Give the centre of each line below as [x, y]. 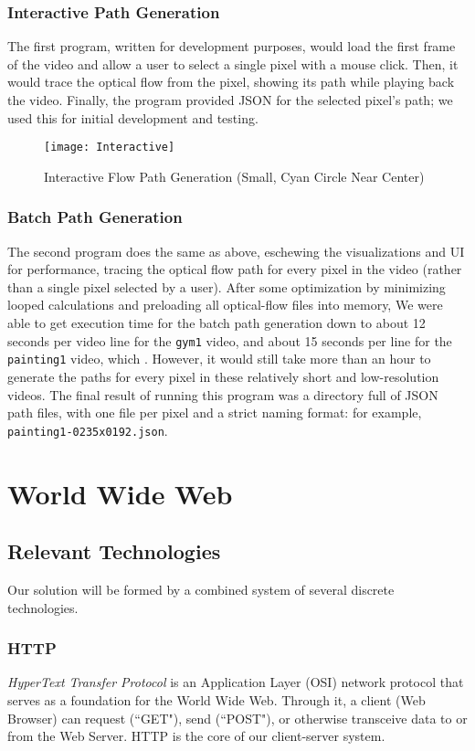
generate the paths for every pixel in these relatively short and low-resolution [223, 376]
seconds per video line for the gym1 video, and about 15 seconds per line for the [230, 340]
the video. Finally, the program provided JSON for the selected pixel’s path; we [230, 100]
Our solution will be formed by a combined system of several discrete [201, 589]
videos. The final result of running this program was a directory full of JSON [223, 394]
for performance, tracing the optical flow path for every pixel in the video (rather [235, 269]
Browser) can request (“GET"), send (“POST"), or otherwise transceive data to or [237, 718]
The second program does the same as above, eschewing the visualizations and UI [236, 251]
